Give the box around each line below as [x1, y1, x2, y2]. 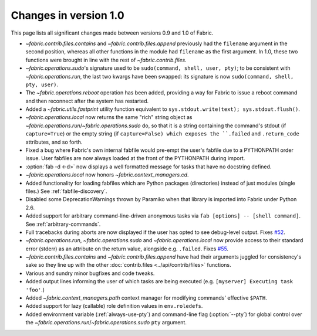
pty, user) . [25, 81, 59, 88]
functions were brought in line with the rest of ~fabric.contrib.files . [25, 56, 187, 63]
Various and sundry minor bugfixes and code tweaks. [25, 270, 155, 277]
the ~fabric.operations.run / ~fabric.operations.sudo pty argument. [25, 319, 187, 326]
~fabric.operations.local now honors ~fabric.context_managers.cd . [25, 171, 189, 178]
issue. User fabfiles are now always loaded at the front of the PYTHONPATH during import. [25, 155, 245, 162]
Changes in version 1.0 [11, 9, 124, 22]
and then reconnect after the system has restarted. [25, 97, 149, 104]
